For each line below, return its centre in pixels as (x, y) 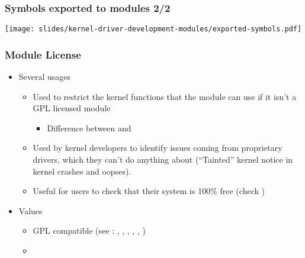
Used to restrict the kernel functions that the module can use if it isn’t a (165, 96)
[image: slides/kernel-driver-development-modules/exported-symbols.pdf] (153, 29)
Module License (43, 54)
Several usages (45, 77)
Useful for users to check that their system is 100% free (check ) (149, 191)
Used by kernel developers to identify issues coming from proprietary (158, 148)
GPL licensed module (72, 108)
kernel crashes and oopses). (82, 171)
